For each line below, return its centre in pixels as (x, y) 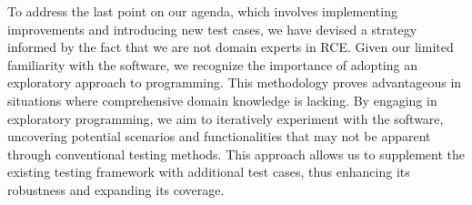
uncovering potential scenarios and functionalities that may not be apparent (219, 136)
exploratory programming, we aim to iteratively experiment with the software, (226, 118)
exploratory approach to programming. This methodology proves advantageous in (235, 82)
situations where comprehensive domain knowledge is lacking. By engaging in (222, 100)
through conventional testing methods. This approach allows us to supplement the (236, 154)
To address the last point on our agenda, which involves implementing (202, 11)
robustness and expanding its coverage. (116, 189)
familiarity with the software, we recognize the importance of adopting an (212, 64)
